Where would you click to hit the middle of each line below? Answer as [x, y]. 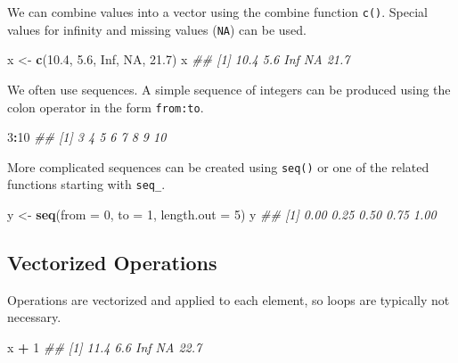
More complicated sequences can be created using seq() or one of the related [218, 166]
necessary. [34, 317]
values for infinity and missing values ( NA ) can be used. [157, 29]
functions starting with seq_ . [86, 184]
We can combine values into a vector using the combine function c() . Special [217, 12]
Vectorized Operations [112, 263]
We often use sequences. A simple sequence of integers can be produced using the [229, 89]
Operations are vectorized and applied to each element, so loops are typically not [229, 299]
